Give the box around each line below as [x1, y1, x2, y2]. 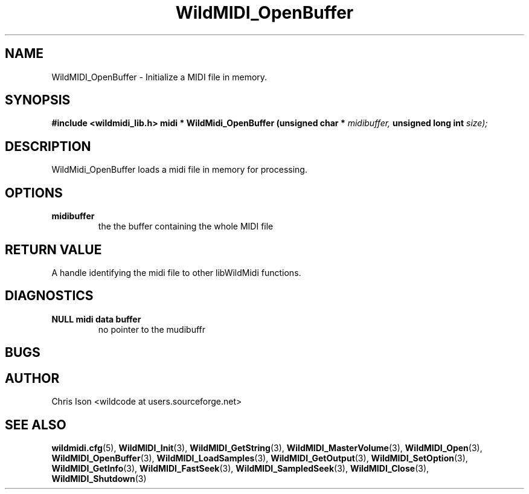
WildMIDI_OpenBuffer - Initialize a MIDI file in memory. [51, 71, 268, 82]
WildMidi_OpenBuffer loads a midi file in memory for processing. [51, 164, 307, 175]
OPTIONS [5, 185, 63, 200]
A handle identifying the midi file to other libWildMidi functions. [51, 267, 301, 278]
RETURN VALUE [5, 242, 102, 257]
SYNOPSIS [5, 92, 71, 108]
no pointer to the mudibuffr [98, 324, 206, 335]
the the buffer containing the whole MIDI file [98, 221, 274, 232]
